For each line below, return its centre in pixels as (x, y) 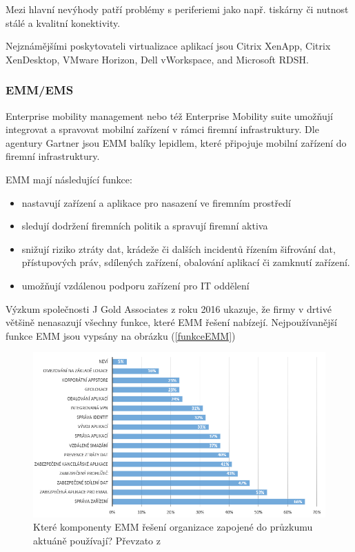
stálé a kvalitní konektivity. (63, 22)
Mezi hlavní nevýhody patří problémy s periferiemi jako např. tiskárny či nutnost (177, 9)
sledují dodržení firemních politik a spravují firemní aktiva (145, 226)
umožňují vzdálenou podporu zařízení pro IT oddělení (135, 285)
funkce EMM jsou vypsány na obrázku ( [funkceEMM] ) (121, 335)
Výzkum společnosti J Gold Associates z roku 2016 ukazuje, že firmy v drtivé (169, 308)
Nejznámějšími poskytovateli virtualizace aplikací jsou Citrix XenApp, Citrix (168, 46)
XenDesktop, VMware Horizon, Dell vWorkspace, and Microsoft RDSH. (157, 59)
